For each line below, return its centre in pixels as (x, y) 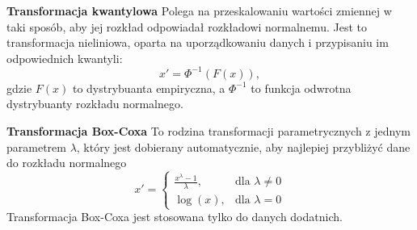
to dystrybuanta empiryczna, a (149, 88)
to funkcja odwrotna (301, 88)
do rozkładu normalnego (67, 163)
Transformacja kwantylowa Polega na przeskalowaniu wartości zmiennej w (199, 10)
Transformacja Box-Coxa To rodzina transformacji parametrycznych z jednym (208, 131)
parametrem (36, 146)
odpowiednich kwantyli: (65, 58)
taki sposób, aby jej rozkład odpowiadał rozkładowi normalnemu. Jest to (187, 26)
